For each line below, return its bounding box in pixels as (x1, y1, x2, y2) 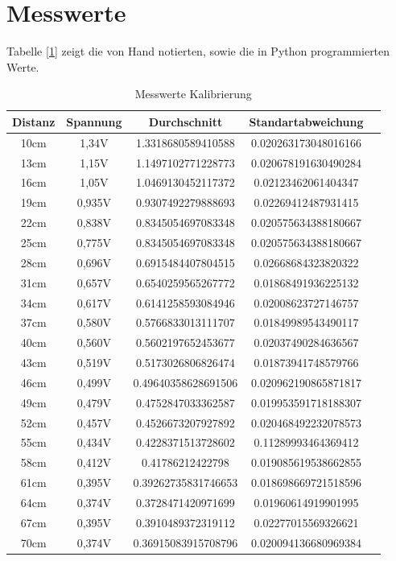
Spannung (66, 113, 122, 130)
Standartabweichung (249, 113, 364, 130)
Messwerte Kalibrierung (134, 85, 252, 102)
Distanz (12, 113, 56, 130)
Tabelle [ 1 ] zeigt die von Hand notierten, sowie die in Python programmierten (6, 43, 390, 60)
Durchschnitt (148, 113, 223, 130)
